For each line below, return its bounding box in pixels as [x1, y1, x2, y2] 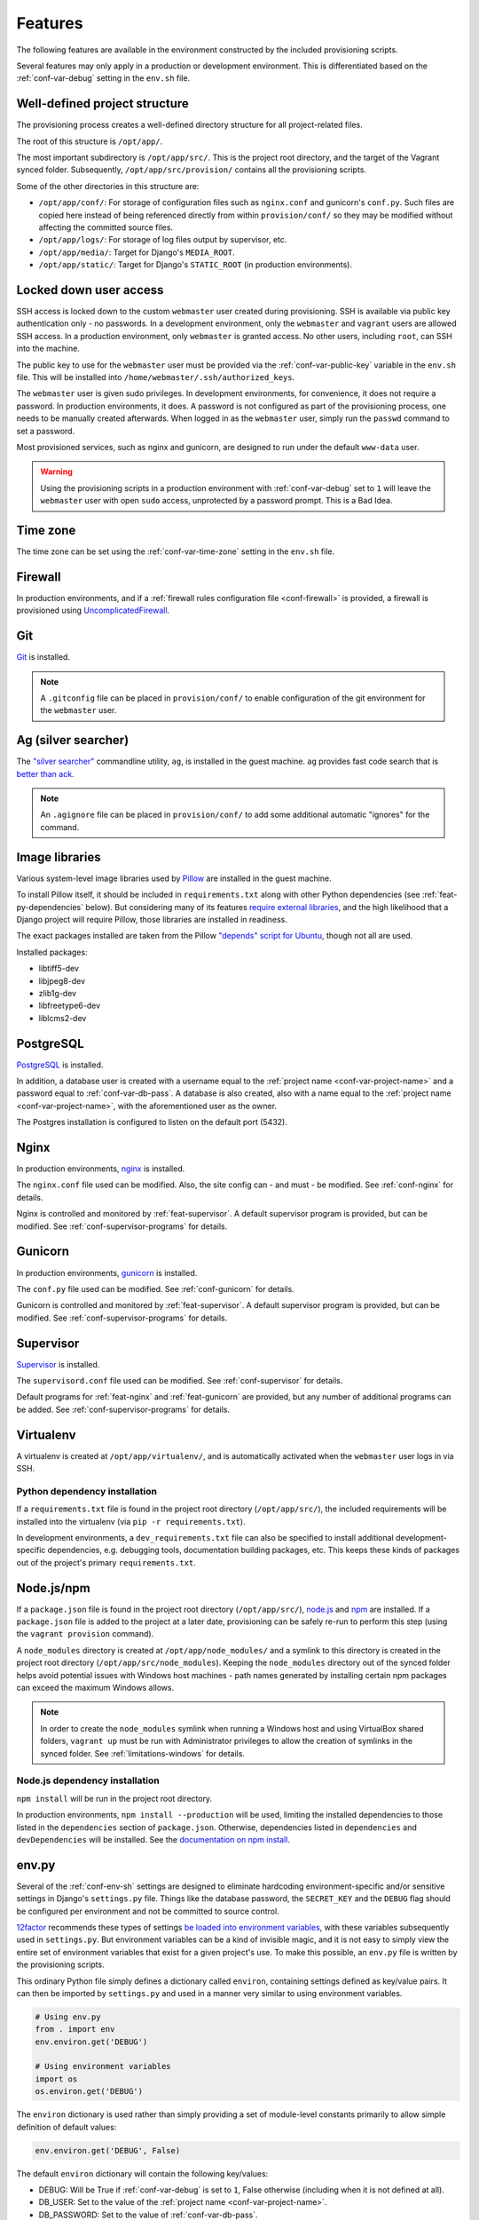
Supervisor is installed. [16, 1359, 100, 1369]
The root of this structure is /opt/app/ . [16, 136, 163, 147]
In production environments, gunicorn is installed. [16, 1267, 198, 1278]
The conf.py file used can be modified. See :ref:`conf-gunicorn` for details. [16, 1283, 294, 1294]
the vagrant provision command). [16, 1629, 154, 1639]
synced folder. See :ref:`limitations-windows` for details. [40, 1748, 246, 1758]
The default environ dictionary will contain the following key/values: [16, 2168, 269, 2179]
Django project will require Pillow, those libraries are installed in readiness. [16, 914, 287, 924]
